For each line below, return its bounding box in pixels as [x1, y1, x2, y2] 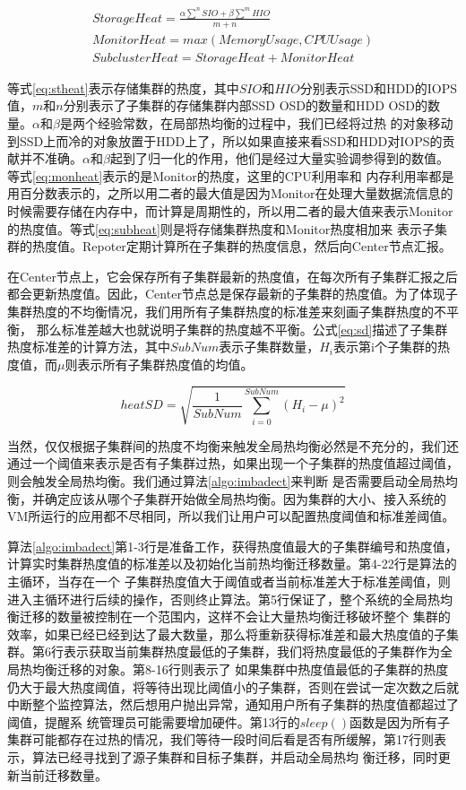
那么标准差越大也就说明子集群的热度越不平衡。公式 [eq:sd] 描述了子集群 [36, 319, 448, 338]
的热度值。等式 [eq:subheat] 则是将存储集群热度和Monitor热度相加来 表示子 [7, 219, 435, 238]
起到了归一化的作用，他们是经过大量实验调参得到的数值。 [109, 149, 449, 168]
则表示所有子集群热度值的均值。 [65, 354, 254, 373]
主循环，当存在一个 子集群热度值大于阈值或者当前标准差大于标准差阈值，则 [7, 572, 451, 590]
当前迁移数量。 [19, 765, 108, 784]
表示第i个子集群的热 [333, 337, 450, 356]
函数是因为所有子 [349, 712, 451, 731]
